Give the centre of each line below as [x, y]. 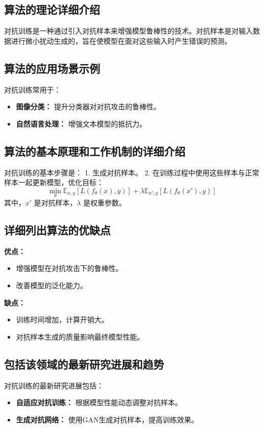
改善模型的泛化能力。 [52, 285]
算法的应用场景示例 [52, 68]
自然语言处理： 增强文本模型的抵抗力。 [81, 123]
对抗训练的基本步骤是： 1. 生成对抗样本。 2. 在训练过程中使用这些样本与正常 [132, 172]
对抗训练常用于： [32, 89]
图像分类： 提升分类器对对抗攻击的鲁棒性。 [88, 106]
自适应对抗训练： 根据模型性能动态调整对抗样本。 [99, 402]
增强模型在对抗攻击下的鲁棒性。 [69, 268]
